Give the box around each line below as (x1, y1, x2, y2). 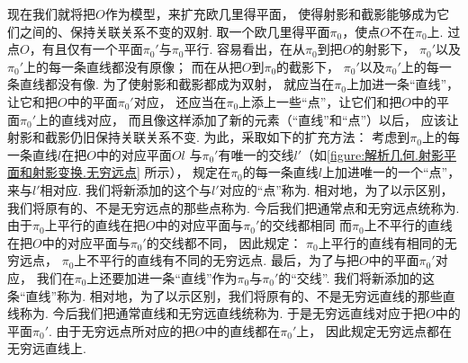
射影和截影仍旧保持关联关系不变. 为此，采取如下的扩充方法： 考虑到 (7, 128, 410, 146)
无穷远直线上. (7, 339, 86, 358)
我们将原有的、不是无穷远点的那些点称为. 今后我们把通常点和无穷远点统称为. (7, 198, 460, 217)
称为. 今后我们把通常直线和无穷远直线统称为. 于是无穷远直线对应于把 (19, 304, 427, 323)
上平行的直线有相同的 (318, 233, 445, 252)
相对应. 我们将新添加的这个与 (40, 180, 212, 199)
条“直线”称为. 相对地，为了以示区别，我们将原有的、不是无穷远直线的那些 (7, 286, 443, 305)
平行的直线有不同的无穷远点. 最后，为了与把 (99, 251, 359, 270)
